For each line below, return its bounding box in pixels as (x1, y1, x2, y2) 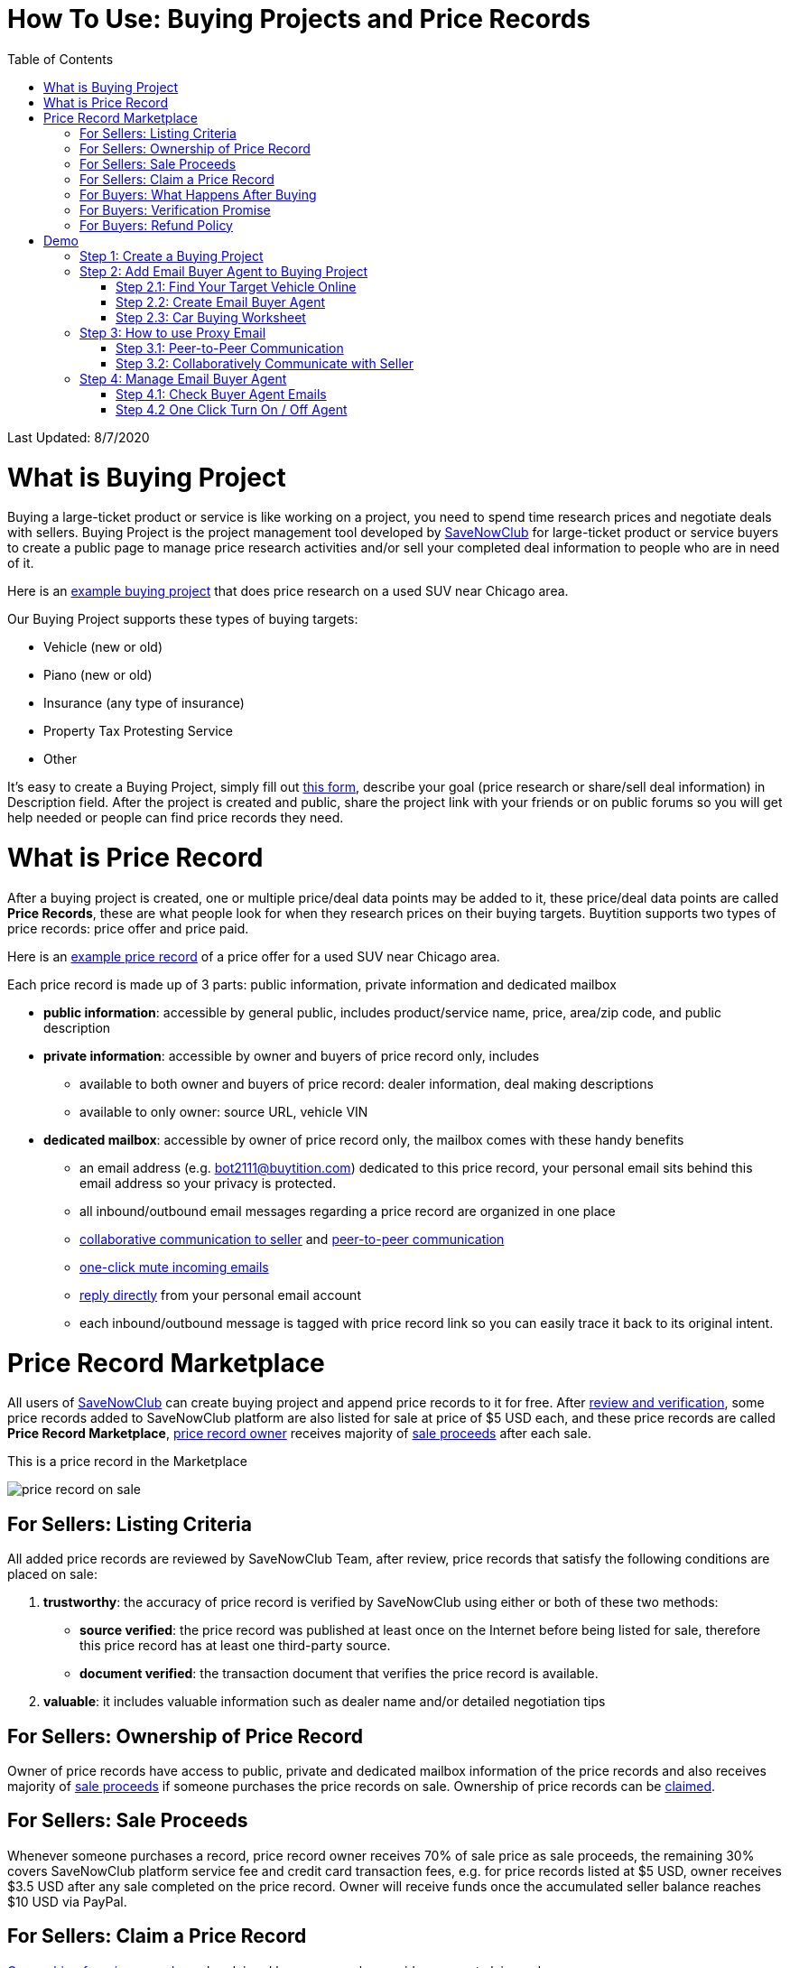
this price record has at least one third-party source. (79, 1638, 391, 1654)
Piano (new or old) (43, 667, 153, 683)
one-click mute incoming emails (79, 1258, 269, 1275)
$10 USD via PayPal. (7, 1893, 127, 1909)
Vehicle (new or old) (43, 639, 163, 655)
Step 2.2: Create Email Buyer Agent (116, 293, 326, 310)
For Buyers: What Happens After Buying (79, 186, 317, 202)
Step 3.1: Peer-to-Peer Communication (116, 339, 344, 356)
